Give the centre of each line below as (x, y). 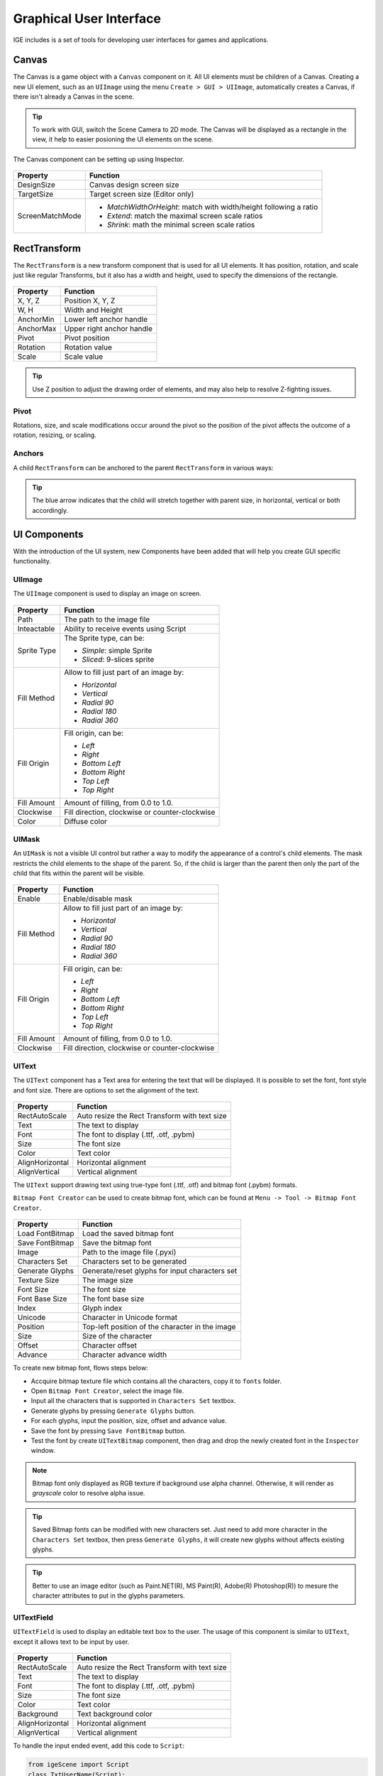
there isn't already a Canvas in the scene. (74, 97)
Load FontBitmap (46, 1234)
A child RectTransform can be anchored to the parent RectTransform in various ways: (143, 467)
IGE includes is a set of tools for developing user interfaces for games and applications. (141, 40)
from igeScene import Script (79, 1765)
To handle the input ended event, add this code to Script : (99, 1746)
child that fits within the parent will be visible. (79, 873)
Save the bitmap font (117, 1243)
